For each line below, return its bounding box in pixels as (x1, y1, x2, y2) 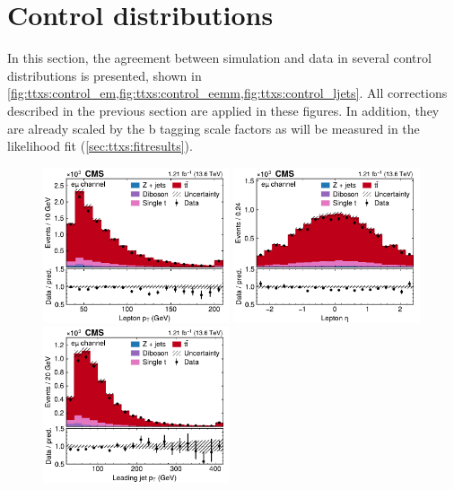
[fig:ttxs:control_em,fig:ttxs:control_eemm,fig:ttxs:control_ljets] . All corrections (7, 83, 448, 102)
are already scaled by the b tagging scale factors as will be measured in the (7, 118, 420, 137)
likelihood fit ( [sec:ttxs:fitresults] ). (7, 136, 193, 155)
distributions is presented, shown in (7, 66, 202, 84)
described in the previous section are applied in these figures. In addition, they (7, 101, 440, 119)
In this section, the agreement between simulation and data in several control (7, 48, 432, 67)
